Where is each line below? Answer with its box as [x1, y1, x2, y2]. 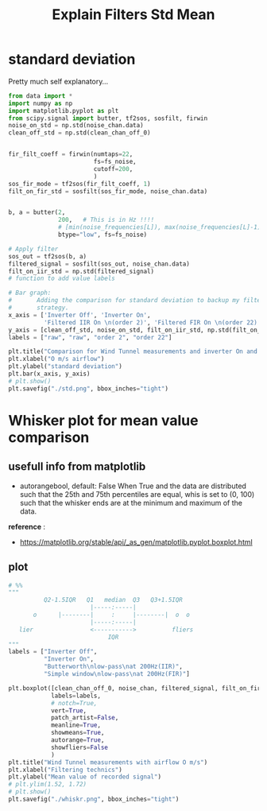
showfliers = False [50, 743, 109, 751]
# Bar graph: [8, 289, 52, 297]
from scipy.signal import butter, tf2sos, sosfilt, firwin [8, 114, 208, 122]
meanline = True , [50, 721, 102, 729]
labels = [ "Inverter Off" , [8, 648, 98, 656]
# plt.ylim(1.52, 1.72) [8, 781, 87, 789]
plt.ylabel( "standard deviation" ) [8, 363, 123, 371]
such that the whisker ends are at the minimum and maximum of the [19, 498, 242, 507]
